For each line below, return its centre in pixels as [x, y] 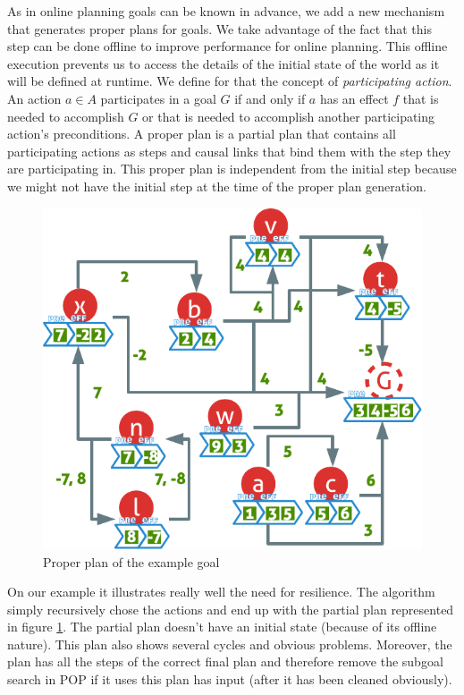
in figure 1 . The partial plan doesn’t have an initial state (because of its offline [222, 627]
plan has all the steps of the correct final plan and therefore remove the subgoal [225, 661]
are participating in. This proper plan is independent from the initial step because [232, 169]
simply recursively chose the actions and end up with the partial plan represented [231, 609]
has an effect [354, 98]
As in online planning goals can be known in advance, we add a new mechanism [226, 11]
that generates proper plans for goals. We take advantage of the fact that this [219, 28]
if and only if [270, 98]
